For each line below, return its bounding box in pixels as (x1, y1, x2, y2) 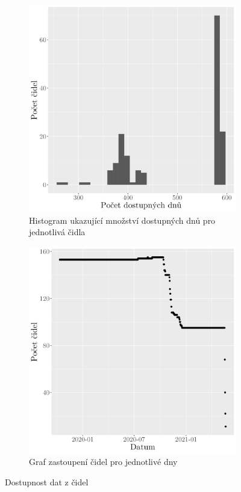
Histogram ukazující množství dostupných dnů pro (29, 214, 216, 226)
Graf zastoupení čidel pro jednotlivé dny (29, 455, 178, 468)
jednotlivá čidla (29, 226, 86, 238)
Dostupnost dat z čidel (5, 475, 89, 488)
